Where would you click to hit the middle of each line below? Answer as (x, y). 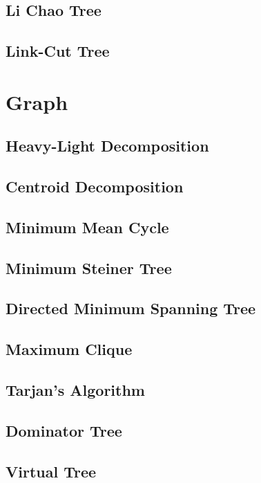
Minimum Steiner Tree (89, 267)
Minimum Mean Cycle (87, 227)
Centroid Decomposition (95, 186)
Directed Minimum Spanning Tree (131, 308)
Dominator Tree (64, 430)
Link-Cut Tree (58, 51)
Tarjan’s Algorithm (75, 390)
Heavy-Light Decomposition (107, 146)
